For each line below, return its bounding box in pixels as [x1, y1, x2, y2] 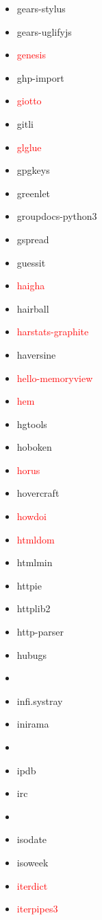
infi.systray [16, 693, 63, 708]
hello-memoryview [16, 370, 93, 385]
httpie [16, 578, 42, 592]
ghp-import [16, 70, 64, 85]
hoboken [16, 440, 52, 454]
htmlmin [16, 555, 53, 570]
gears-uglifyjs [16, 24, 72, 38]
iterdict [16, 878, 48, 893]
